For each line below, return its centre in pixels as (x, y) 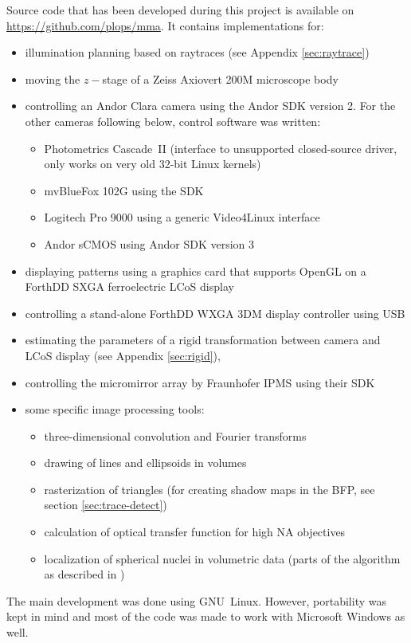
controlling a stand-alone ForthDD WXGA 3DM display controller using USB (215, 313)
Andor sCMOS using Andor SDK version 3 (149, 243)
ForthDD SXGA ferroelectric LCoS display (129, 286)
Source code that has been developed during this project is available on (180, 10)
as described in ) (84, 574)
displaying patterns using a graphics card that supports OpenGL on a (196, 271)
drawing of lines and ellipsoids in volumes (145, 463)
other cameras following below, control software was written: (173, 121)
